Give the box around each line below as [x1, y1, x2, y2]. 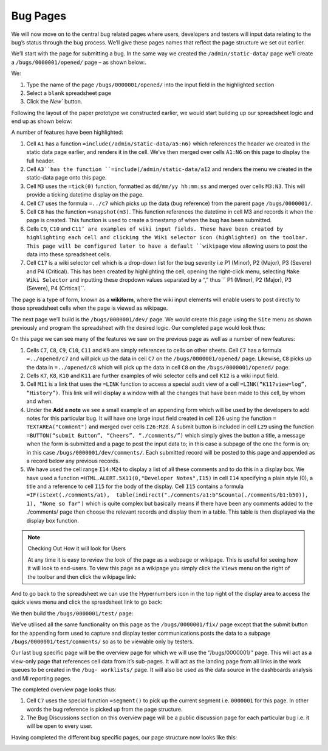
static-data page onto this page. [26, 174, 107, 181]
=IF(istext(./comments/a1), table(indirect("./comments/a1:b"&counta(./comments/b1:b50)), [26, 492, 309, 498]
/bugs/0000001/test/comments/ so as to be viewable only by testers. [11, 638, 194, 645]
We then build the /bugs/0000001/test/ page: [11, 609, 134, 617]
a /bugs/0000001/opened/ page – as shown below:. [11, 58, 147, 66]
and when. [26, 397, 53, 405]
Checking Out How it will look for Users [27, 545, 126, 552]
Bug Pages [11, 9, 67, 23]
